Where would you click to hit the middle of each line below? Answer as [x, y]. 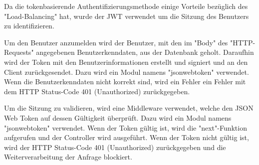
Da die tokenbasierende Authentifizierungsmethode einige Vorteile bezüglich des [126, 6]
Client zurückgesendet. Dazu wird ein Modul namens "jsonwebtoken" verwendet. [127, 72]
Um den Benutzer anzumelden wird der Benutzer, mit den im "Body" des [116, 42]
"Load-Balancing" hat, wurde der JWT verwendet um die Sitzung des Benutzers [127, 16]
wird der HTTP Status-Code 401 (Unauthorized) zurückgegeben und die [115, 147]
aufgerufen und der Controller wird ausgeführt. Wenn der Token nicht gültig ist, [127, 137]
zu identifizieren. [29, 26]
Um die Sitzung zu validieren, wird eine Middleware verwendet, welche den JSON [129, 108]
